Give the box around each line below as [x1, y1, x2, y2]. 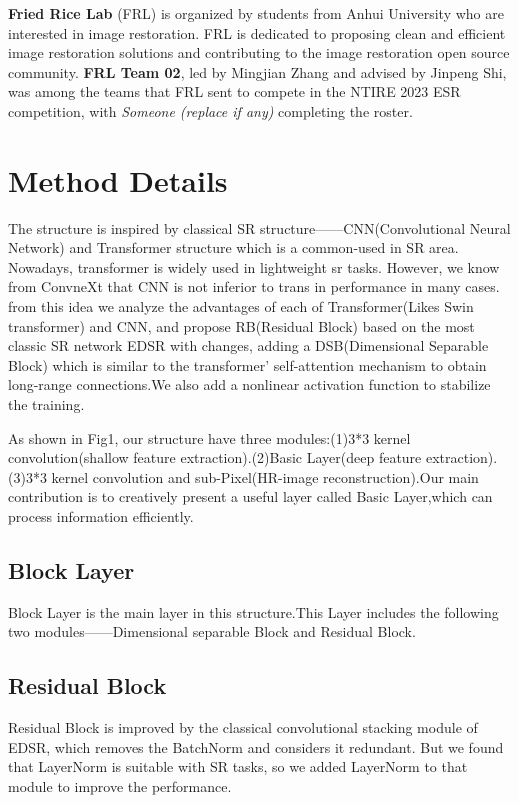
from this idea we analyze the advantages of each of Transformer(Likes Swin [8, 296, 474, 317]
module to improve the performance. [8, 775, 232, 796]
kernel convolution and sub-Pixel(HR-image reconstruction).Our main [51, 466, 479, 487]
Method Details [8, 159, 228, 200]
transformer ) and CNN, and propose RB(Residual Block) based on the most [8, 315, 475, 336]
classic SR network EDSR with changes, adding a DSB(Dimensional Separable [8, 335, 489, 356]
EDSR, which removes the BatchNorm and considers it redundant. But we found [8, 736, 504, 757]
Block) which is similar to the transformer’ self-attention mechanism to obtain [8, 354, 487, 375]
